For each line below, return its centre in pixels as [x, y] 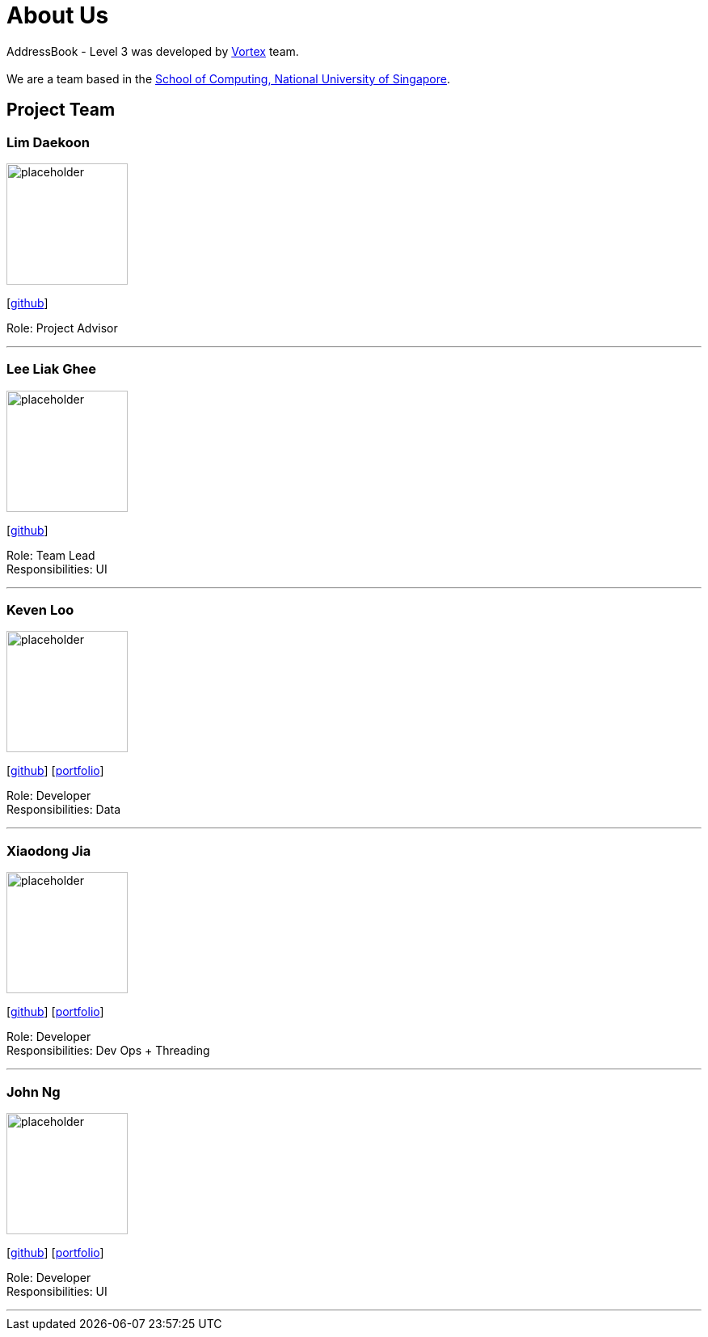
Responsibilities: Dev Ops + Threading [108, 1051]
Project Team [61, 110]
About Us [58, 15]
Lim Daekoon [48, 142]
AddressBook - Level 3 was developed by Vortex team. [153, 51]
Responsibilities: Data [64, 810]
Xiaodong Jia [49, 850]
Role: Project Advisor [62, 328]
